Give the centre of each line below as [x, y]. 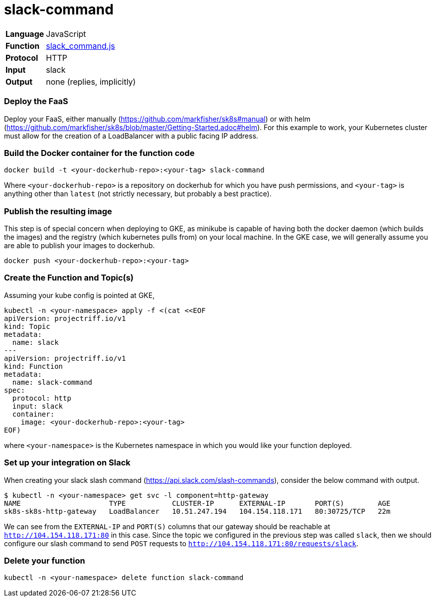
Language [25, 34]
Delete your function [45, 560]
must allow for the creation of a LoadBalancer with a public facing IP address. [131, 136]
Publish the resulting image [58, 211]
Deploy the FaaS [36, 101]
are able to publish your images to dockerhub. [79, 245]
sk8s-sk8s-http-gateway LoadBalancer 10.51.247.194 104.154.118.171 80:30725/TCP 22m [197, 511]
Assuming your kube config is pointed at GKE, [79, 295]
